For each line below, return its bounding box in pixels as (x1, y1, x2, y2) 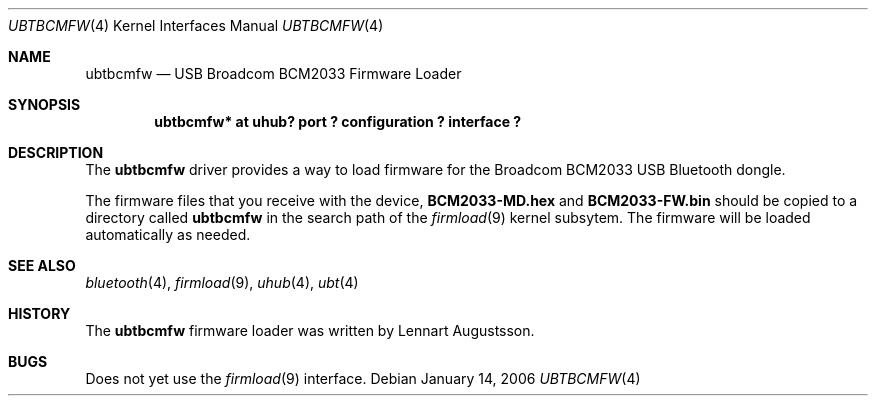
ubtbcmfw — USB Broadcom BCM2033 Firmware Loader (85, 65, 462, 82)
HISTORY (8, 305, 71, 322)
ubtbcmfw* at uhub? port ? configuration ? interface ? (154, 113, 522, 130)
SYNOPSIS (8, 96, 81, 113)
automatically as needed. (85, 226, 251, 243)
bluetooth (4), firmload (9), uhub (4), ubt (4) (85, 274, 359, 291)
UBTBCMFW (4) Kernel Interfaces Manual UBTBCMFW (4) (8, 17, 384, 34)
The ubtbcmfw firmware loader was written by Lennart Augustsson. (85, 322, 535, 339)
